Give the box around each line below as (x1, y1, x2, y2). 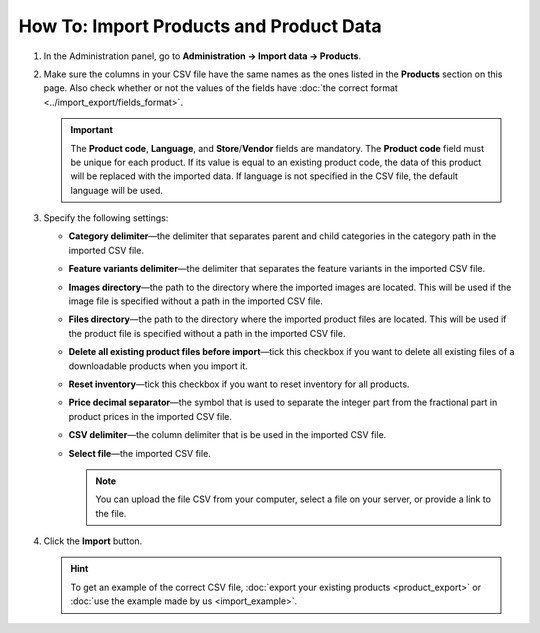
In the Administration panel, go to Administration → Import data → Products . (43, 50, 362, 62)
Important (70, 124, 114, 136)
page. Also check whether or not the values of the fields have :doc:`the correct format (43, 82, 399, 94)
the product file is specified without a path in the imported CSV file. (68, 327, 346, 339)
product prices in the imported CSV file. (68, 410, 232, 422)
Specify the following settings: (43, 212, 169, 224)
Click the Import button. (43, 535, 143, 547)
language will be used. (70, 184, 164, 196)
